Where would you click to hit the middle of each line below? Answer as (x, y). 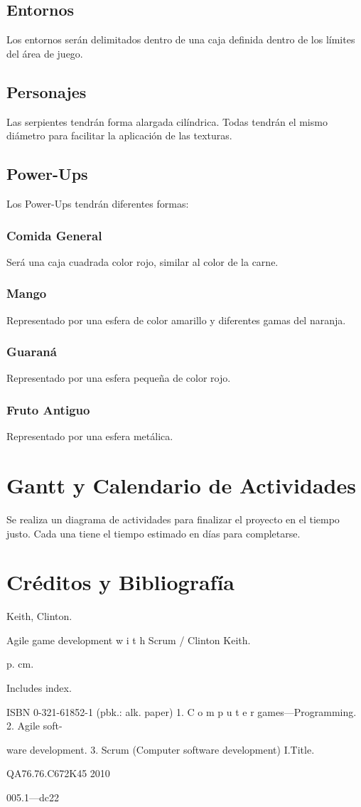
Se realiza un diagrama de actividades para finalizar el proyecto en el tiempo (173, 519)
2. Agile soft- (34, 726)
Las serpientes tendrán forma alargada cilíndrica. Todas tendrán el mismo (167, 121)
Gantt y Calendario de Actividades (181, 485)
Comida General (54, 235)
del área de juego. (45, 53)
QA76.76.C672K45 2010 (58, 773)
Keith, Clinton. (39, 616)
